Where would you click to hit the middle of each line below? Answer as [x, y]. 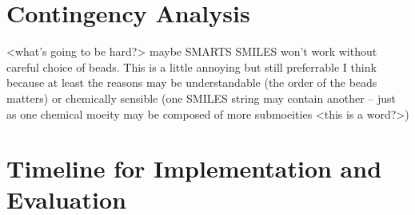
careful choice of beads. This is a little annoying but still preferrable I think [192, 66]
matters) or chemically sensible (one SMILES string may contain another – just [202, 98]
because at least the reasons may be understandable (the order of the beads [192, 82]
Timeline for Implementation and [194, 168]
